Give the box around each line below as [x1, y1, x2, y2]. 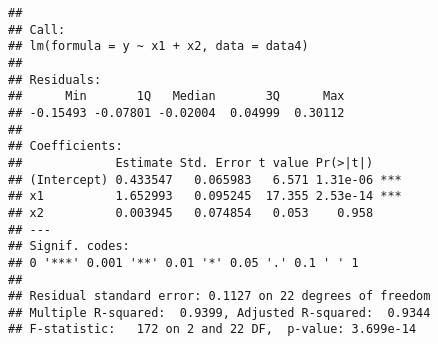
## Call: [8, 22, 66, 37]
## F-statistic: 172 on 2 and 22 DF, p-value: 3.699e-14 [8, 322, 417, 337]
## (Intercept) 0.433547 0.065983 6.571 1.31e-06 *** [8, 172, 402, 187]
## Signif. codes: [8, 239, 130, 254]
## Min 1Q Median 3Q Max [8, 89, 345, 104]
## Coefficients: [8, 139, 123, 154]
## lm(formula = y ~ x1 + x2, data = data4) [8, 39, 309, 54]
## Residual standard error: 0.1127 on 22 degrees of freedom [8, 289, 431, 304]
